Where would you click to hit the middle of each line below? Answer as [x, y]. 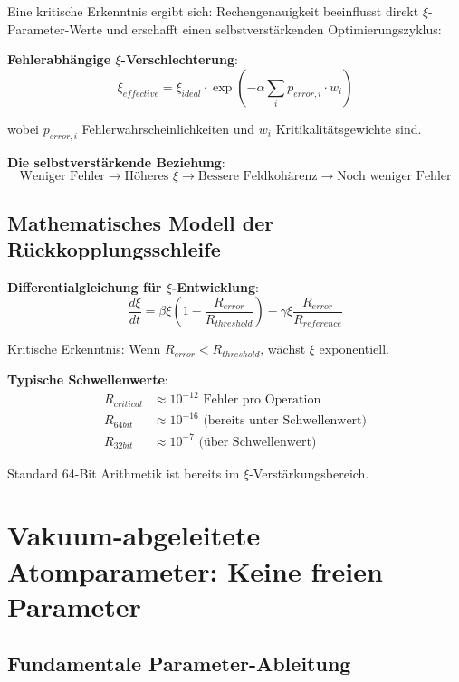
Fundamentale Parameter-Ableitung [179, 663]
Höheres [147, 177]
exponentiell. [354, 349]
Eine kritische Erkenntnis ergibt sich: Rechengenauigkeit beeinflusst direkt [213, 11]
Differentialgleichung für [85, 286]
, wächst [283, 349]
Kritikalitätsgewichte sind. [349, 128]
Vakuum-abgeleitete [134, 535]
